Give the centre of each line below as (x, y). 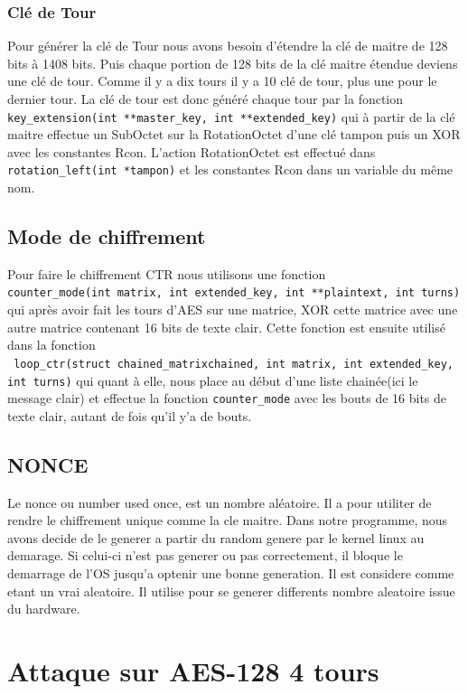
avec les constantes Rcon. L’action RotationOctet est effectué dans (192, 151)
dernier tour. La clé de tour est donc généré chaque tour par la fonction (206, 98)
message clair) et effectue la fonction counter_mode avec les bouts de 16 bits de (227, 398)
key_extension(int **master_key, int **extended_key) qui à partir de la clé (231, 116)
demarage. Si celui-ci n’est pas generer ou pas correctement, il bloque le (205, 555)
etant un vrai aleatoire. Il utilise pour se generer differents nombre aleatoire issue (231, 591)
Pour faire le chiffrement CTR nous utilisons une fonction (167, 273)
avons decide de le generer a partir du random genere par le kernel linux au (216, 537)
